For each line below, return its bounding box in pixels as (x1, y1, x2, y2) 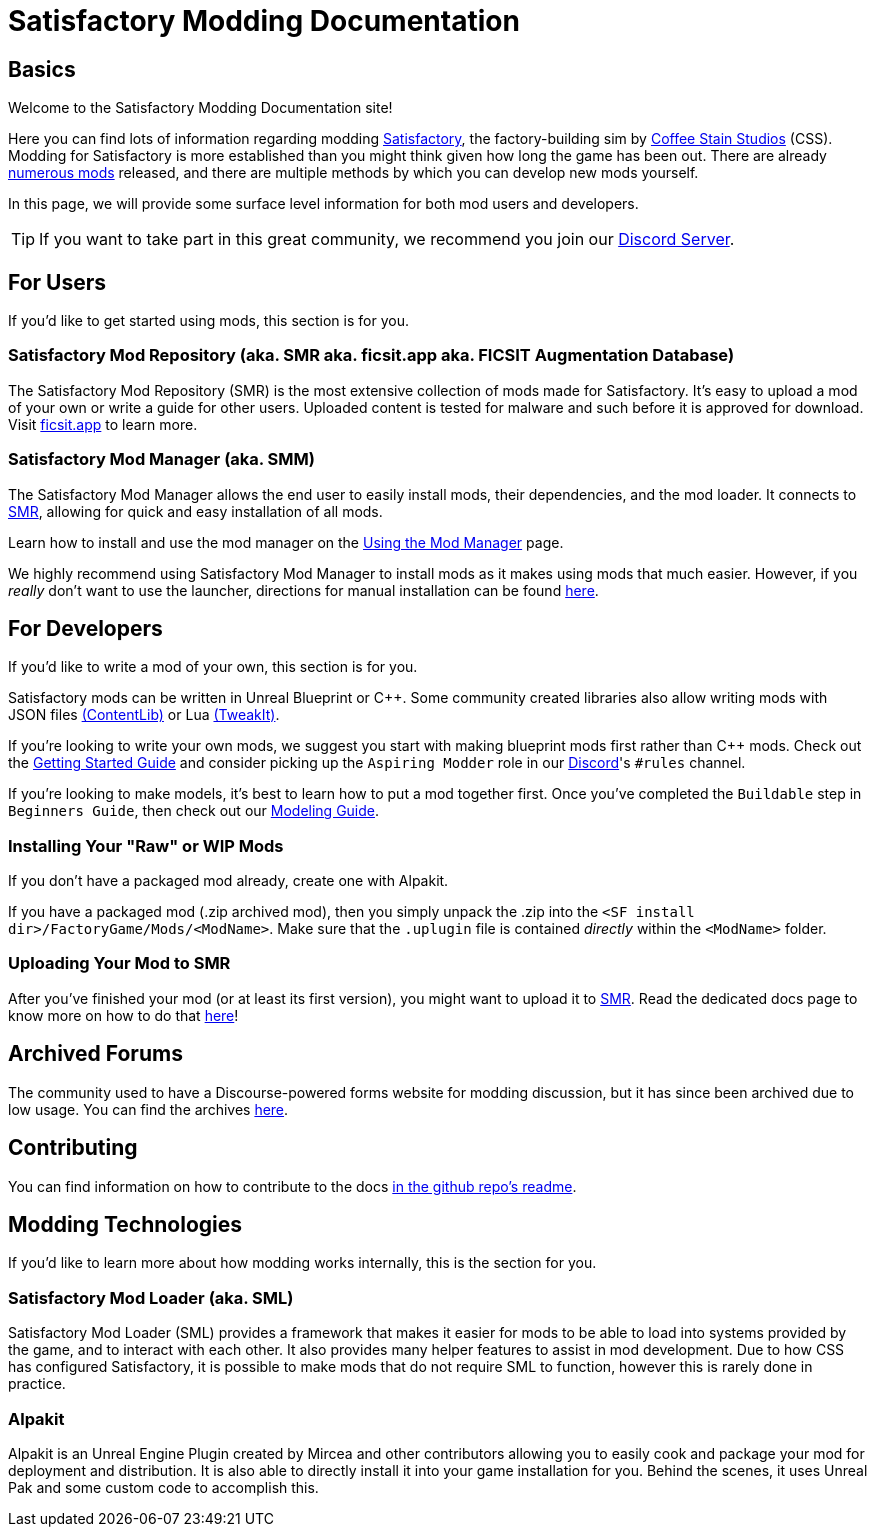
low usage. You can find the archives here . (8, 1100, 289, 1118)
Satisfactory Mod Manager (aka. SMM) (8, 449, 315, 470)
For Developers (8, 615, 163, 641)
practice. (8, 1375, 66, 1393)
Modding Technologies (8, 1211, 242, 1237)
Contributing (8, 1135, 138, 1161)
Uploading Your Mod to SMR (8, 953, 231, 974)
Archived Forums (8, 1041, 183, 1067)
